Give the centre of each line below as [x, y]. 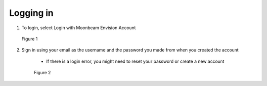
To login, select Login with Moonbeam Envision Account [79, 28]
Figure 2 [43, 73]
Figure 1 [30, 39]
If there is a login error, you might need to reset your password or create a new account [135, 61]
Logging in [31, 13]
